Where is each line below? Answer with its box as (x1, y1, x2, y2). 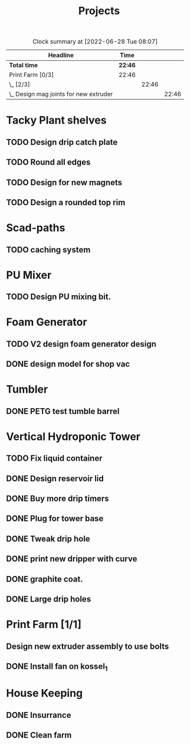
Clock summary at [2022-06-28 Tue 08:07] (32, 37, 158, 46)
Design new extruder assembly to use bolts (6, 641, 169, 651)
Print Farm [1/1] (6, 618, 81, 631)
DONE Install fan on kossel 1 (6, 661, 108, 673)
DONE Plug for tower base (6, 513, 104, 524)
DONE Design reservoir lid (6, 473, 104, 483)
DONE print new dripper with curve (6, 554, 137, 564)
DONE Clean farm (6, 730, 72, 740)
